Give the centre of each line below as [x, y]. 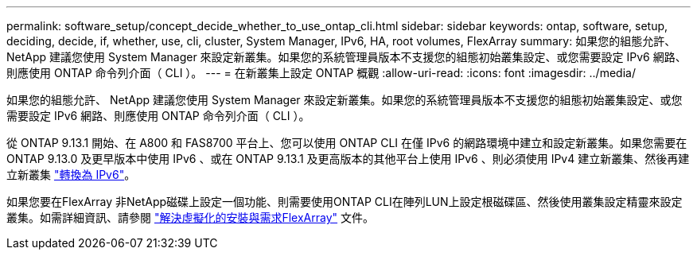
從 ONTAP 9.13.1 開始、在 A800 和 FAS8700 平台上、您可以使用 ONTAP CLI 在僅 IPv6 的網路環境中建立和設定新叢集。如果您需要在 [347, 143]
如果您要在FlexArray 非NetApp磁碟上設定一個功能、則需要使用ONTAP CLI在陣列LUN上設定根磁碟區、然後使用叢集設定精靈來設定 [345, 202]
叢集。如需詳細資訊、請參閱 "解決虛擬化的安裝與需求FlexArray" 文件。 [191, 217]
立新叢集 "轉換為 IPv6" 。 [71, 175]
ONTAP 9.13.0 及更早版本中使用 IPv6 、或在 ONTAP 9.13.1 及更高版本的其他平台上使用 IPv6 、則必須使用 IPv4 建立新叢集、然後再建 [348, 159]
